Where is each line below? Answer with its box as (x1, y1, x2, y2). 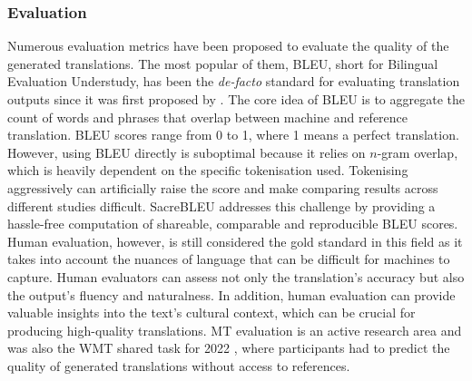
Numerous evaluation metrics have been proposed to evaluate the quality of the (7, 36, 449, 55)
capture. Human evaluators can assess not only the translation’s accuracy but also (7, 267, 465, 286)
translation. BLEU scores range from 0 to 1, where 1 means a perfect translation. (7, 125, 459, 144)
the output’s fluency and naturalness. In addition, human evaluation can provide (7, 285, 456, 304)
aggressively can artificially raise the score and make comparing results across (7, 178, 438, 197)
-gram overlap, (377, 142, 458, 161)
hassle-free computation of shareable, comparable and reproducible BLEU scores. (7, 214, 458, 233)
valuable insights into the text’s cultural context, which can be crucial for (7, 303, 416, 322)
